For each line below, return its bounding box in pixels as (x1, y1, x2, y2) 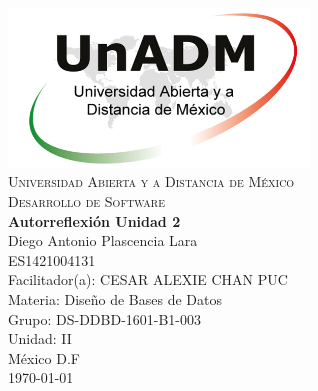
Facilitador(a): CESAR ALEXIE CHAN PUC (8, 269, 288, 290)
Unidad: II (8, 328, 72, 349)
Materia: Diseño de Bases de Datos (8, 289, 223, 309)
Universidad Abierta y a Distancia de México (8, 171, 295, 192)
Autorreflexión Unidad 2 (8, 210, 181, 231)
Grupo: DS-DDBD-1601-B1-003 (8, 308, 202, 329)
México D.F (8, 347, 80, 368)
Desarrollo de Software (8, 191, 165, 212)
